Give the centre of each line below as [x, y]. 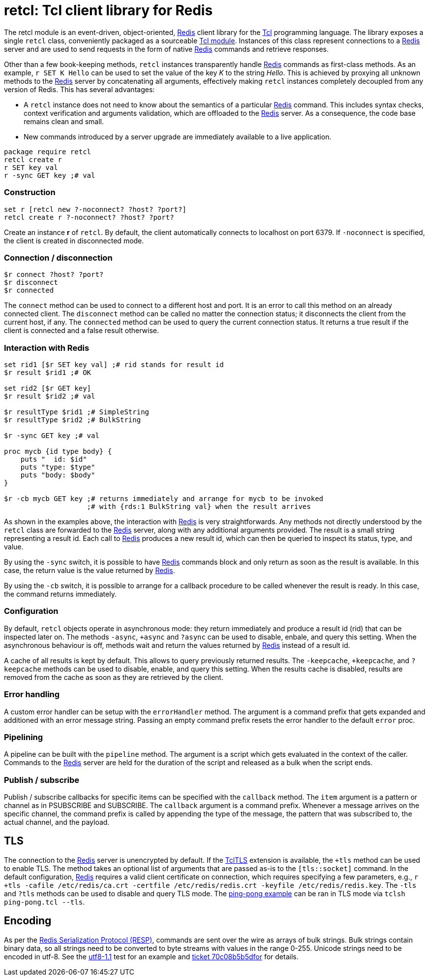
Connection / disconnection [58, 257]
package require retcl [48, 152]
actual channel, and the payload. [57, 822]
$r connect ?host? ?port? [54, 275]
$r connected [29, 290]
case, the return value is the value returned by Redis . [90, 570]
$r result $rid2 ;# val [50, 396]
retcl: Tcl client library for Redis [108, 10]
